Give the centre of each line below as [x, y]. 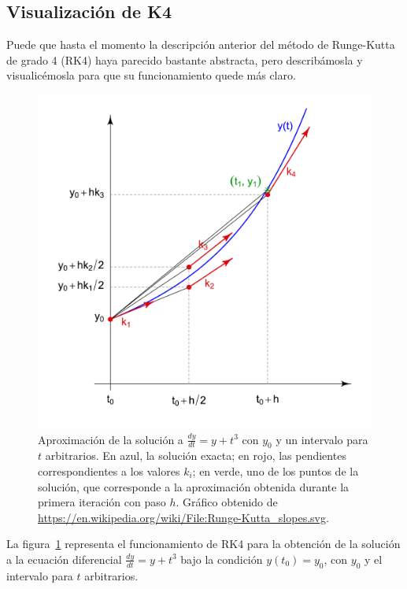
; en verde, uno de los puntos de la [276, 470]
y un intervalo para [322, 439]
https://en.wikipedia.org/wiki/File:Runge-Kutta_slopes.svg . [183, 517]
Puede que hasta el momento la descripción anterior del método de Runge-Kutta [201, 44]
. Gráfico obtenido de [227, 502]
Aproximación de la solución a [111, 439]
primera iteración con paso [102, 502]
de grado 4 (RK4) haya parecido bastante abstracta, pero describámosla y [185, 59]
